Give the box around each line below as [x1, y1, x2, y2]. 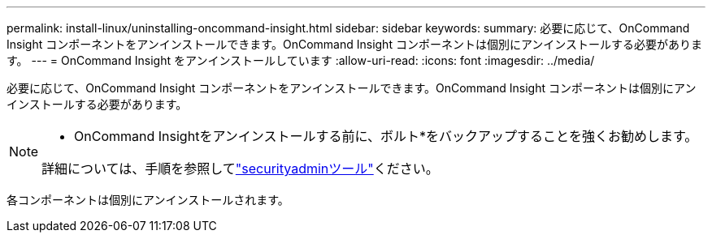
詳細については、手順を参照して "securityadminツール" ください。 [41, 160, 439, 177]
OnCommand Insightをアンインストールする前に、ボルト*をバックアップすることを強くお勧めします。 [74, 128, 698, 144]
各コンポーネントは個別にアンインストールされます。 [7, 193, 289, 207]
